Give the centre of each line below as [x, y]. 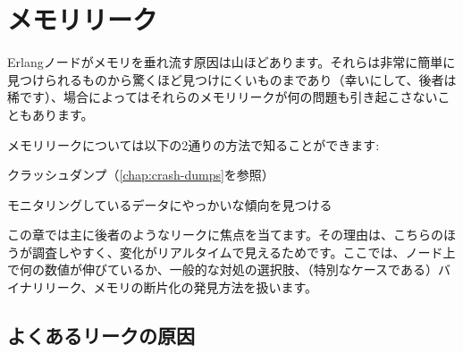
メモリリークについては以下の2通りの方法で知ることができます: [194, 144]
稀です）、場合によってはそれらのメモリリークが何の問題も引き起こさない [223, 97]
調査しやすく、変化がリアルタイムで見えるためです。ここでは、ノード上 [244, 252]
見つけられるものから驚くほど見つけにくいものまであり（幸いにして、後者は [232, 79]
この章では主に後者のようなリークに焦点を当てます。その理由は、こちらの [225, 235]
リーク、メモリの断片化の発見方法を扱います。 [181, 287]
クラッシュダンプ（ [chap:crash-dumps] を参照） [141, 175]
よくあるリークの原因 [101, 336]
